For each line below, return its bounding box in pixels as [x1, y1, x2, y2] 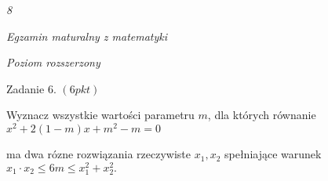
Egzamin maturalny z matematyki [6, 27, 168, 44]
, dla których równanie [207, 107, 316, 123]
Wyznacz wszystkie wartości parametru [6, 107, 195, 123]
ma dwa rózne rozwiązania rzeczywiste [6, 146, 191, 162]
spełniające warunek [224, 146, 322, 162]
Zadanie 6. [6, 80, 56, 96]
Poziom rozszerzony [6, 54, 100, 71]
